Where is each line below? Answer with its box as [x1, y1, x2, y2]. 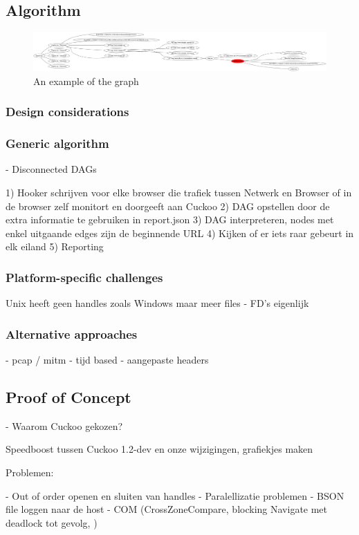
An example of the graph [33, 73, 139, 88]
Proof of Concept [6, 386, 131, 407]
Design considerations [6, 103, 129, 120]
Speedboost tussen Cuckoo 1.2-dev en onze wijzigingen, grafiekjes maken [6, 442, 313, 456]
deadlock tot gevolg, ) [6, 515, 98, 529]
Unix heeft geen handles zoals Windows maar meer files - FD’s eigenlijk [6, 296, 309, 310]
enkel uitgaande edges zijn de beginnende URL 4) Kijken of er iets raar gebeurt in [6, 225, 354, 240]
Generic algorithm [6, 135, 109, 152]
